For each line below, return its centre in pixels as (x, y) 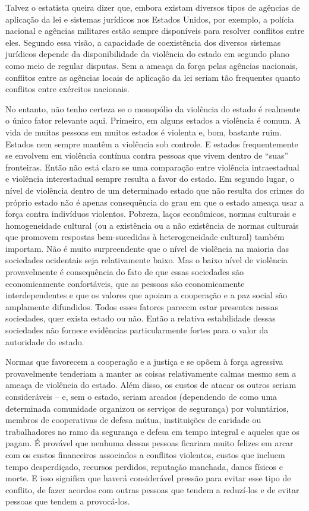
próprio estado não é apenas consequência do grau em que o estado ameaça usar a (155, 202)
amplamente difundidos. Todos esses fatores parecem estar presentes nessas (142, 306)
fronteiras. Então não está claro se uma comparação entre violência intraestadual (152, 167)
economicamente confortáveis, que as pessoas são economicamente (125, 283)
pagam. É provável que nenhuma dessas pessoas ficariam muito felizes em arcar (149, 443)
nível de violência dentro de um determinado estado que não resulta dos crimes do (155, 190)
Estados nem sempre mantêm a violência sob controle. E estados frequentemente (152, 143)
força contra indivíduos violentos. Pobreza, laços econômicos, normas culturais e (151, 214)
